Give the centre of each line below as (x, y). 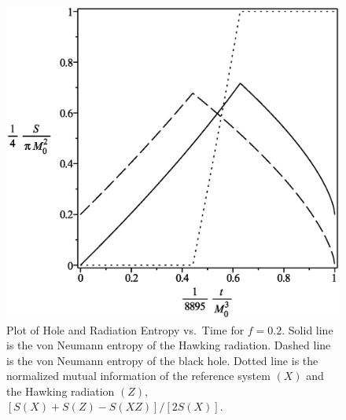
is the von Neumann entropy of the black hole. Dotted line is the (162, 360)
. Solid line (307, 329)
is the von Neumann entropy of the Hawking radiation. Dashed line (169, 345)
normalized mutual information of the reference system (138, 376)
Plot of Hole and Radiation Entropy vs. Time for (125, 329)
